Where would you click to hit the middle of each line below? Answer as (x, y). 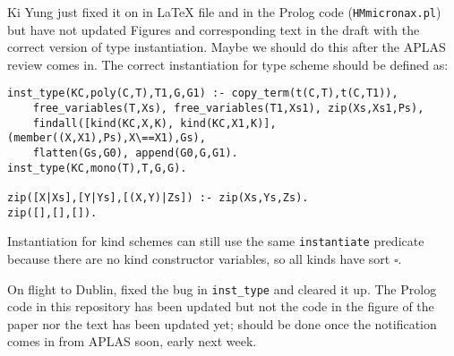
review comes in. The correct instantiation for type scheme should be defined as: (228, 64)
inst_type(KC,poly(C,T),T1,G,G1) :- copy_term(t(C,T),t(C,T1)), (203, 93)
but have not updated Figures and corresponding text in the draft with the (214, 29)
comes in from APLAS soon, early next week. (132, 341)
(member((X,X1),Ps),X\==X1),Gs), (107, 138)
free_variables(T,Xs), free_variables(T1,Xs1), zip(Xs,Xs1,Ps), (228, 109)
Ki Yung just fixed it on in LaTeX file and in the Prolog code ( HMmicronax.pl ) (224, 12)
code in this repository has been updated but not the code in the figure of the (221, 306)
